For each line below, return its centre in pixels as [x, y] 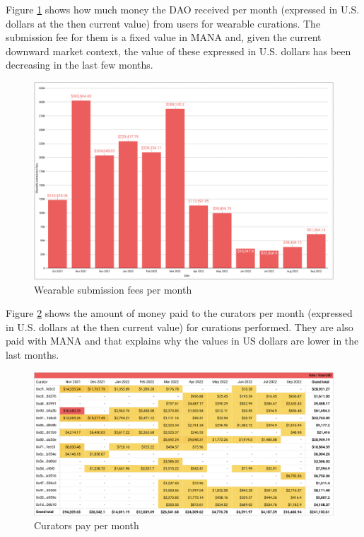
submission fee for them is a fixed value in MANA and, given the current [164, 37]
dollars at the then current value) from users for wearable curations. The [163, 23]
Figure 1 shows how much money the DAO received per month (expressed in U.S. [183, 9]
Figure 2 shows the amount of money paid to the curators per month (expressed [179, 313]
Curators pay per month [87, 525]
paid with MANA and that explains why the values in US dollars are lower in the [182, 341]
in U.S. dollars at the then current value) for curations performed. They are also [180, 327]
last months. [33, 355]
